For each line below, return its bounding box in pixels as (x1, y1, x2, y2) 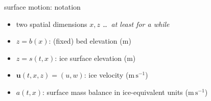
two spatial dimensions (16, 18, 87, 29)
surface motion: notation (4, 2, 81, 12)
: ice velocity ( (84, 70, 129, 80)
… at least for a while (102, 18, 170, 29)
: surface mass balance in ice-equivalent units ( (42, 86, 188, 97)
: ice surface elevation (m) (55, 52, 136, 63)
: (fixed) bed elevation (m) (49, 36, 131, 46)
